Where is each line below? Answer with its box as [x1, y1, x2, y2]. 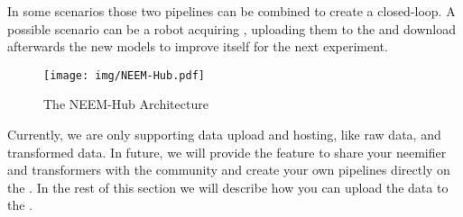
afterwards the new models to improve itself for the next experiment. [7, 37, 388, 56]
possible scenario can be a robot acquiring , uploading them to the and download [7, 19, 456, 38]
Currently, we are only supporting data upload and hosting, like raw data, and [7, 125, 441, 144]
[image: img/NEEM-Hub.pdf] [43, 68, 205, 82]
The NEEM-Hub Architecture [43, 95, 208, 113]
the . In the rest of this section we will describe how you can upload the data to [7, 177, 449, 196]
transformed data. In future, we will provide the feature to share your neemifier [7, 142, 447, 161]
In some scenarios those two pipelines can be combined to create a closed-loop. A [7, 2, 456, 20]
